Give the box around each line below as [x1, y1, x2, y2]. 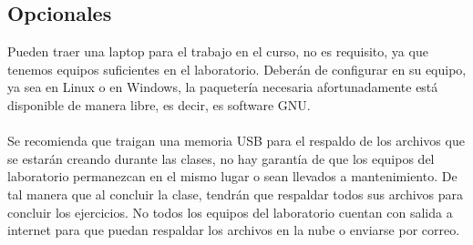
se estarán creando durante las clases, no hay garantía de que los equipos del [7, 148, 435, 168]
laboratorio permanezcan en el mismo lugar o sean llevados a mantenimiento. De [7, 167, 458, 186]
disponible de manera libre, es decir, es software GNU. [7, 95, 311, 114]
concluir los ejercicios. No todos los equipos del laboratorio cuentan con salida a [7, 202, 453, 221]
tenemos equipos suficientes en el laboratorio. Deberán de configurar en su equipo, [7, 59, 467, 78]
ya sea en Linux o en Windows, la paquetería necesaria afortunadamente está [7, 77, 438, 97]
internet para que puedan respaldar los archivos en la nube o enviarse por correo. [7, 220, 460, 240]
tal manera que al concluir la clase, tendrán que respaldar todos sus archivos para [7, 184, 464, 203]
